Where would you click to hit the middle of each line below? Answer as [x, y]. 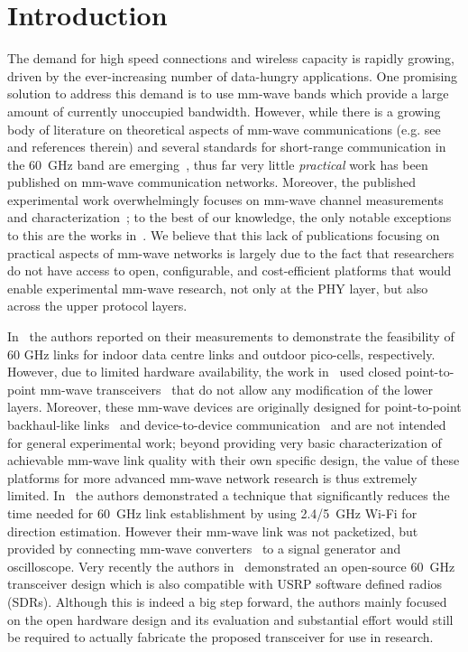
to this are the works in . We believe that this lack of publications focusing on [224, 235]
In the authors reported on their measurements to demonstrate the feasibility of [231, 336]
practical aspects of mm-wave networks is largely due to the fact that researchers [231, 252]
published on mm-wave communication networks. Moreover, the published [212, 182]
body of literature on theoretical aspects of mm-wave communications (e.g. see [224, 129]
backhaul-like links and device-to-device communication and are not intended [227, 424]
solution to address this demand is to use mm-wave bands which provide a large [228, 93]
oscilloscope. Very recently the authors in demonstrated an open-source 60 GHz [231, 566]
